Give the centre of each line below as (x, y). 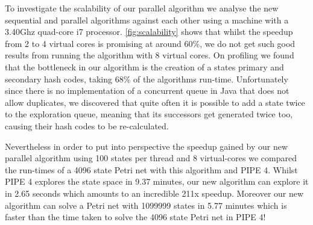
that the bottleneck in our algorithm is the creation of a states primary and (144, 66)
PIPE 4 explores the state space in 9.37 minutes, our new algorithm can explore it (157, 181)
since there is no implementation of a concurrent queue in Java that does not (147, 91)
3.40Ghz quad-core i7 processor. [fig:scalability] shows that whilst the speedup (149, 32)
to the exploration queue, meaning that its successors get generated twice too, (149, 114)
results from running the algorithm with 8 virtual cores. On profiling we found (150, 55)
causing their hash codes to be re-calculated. (87, 125)
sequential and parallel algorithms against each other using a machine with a (147, 20)
